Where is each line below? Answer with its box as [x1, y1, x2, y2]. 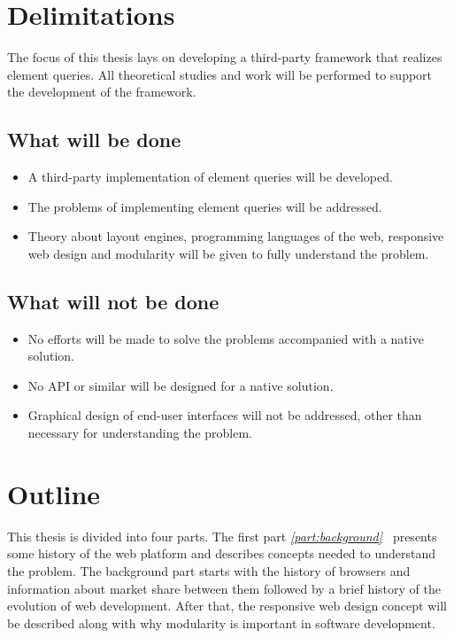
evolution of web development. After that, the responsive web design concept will [7, 596, 447, 615]
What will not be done [7, 287, 219, 315]
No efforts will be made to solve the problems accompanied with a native [27, 329, 424, 347]
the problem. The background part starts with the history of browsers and [7, 561, 411, 580]
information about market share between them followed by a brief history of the [7, 579, 441, 597]
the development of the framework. [7, 82, 196, 101]
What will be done [7, 126, 181, 153]
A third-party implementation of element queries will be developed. [27, 167, 393, 186]
